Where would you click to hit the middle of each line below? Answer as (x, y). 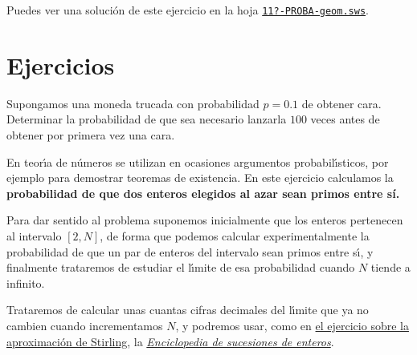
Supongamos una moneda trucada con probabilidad (133, 103)
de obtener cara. (341, 103)
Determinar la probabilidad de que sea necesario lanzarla (147, 119)
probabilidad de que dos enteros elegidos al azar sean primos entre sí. (203, 193)
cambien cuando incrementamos (85, 325)
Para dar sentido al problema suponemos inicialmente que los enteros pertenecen (205, 220)
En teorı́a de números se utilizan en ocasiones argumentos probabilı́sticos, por (198, 161)
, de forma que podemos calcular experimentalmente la (235, 235)
